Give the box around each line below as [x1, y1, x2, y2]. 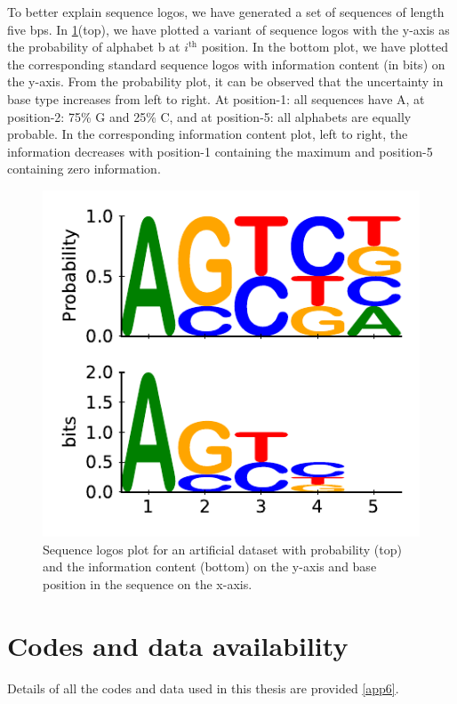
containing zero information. [7, 159, 161, 178]
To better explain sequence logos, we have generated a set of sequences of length [7, 3, 445, 20]
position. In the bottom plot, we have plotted [201, 37, 449, 56]
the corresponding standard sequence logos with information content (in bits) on [7, 54, 445, 73]
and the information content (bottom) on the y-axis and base [43, 557, 377, 576]
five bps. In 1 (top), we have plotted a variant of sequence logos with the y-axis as [7, 20, 450, 38]
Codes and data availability [7, 627, 349, 663]
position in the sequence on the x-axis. [43, 574, 253, 593]
